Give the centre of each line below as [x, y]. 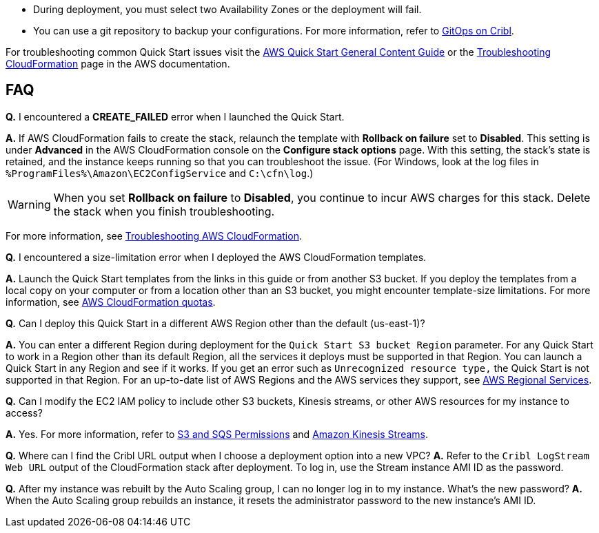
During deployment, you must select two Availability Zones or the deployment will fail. [227, 9]
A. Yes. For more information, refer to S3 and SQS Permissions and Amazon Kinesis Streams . [217, 434]
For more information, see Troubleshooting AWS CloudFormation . [154, 236]
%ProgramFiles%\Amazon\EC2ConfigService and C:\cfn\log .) [160, 173]
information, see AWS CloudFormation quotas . [111, 302]
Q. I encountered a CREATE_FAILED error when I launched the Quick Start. [175, 116]
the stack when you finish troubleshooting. [164, 211]
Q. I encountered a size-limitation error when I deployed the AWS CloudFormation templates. [216, 257]
